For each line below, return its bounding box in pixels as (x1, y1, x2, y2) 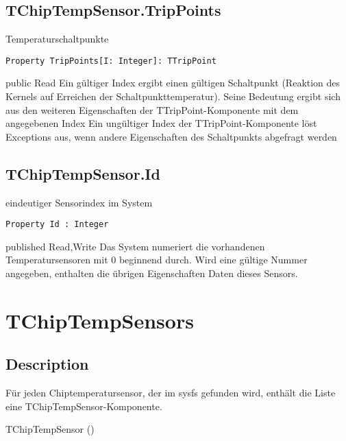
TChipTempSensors (5, 306, 194, 334)
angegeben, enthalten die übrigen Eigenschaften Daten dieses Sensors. (5, 266, 298, 281)
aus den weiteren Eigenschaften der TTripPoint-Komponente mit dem (5, 102, 299, 117)
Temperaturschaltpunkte (5, 32, 109, 46)
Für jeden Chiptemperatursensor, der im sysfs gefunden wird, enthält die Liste (5, 385, 336, 400)
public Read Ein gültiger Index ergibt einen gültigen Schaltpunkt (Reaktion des (5, 75, 341, 90)
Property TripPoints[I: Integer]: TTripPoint (5, 56, 217, 66)
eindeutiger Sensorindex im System (5, 195, 153, 209)
